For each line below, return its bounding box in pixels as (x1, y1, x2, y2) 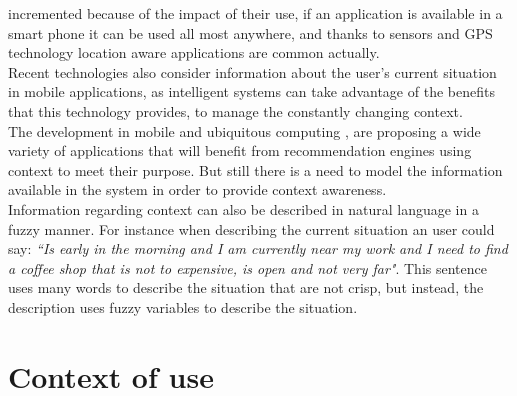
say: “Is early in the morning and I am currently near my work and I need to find (8, 238, 508, 259)
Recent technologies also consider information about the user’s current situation (8, 61, 497, 82)
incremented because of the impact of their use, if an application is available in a (8, 3, 503, 23)
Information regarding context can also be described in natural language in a (8, 198, 479, 219)
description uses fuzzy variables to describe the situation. (8, 296, 358, 317)
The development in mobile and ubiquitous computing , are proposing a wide (8, 120, 481, 141)
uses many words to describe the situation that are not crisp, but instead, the (8, 277, 484, 298)
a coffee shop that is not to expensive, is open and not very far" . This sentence (8, 257, 487, 278)
